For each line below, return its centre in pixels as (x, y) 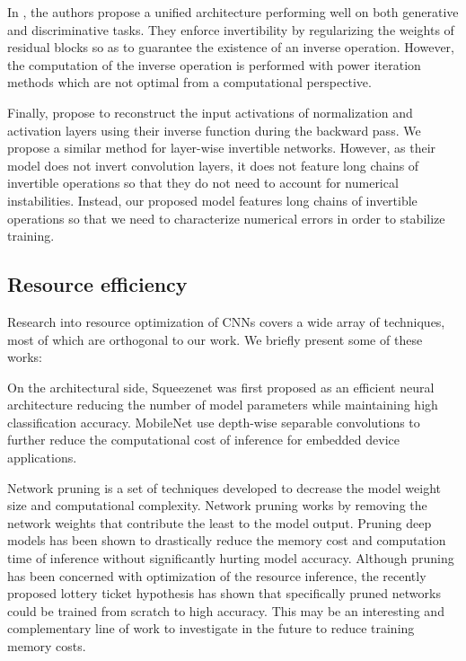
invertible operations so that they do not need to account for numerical (203, 183)
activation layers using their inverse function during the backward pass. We (214, 130)
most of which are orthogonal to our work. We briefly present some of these (215, 339)
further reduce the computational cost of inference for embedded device (203, 440)
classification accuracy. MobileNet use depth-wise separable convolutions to (214, 422)
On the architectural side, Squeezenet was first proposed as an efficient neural (221, 387)
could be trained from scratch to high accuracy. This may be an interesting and (226, 610)
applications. (42, 458)
